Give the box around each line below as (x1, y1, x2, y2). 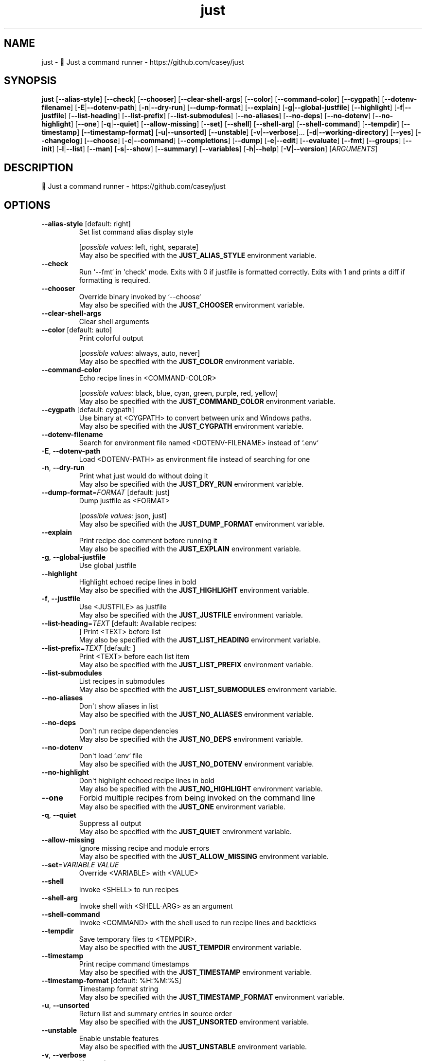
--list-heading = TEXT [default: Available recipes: (41, 619, 197, 628)
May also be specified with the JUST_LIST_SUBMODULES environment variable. (79, 685, 337, 694)
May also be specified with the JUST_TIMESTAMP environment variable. (79, 968, 312, 977)
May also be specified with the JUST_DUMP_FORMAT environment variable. (79, 520, 325, 529)
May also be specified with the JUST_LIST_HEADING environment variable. (79, 636, 321, 644)
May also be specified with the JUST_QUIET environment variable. (79, 827, 292, 836)
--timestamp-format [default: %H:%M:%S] (41, 976, 181, 985)
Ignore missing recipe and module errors (79, 844, 210, 853)
